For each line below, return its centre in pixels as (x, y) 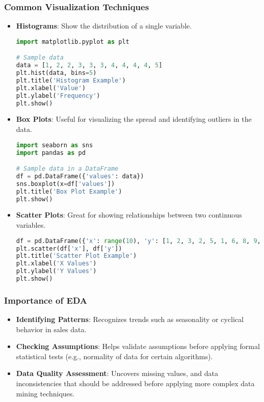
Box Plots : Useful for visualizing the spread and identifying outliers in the (134, 119)
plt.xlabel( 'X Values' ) (56, 264)
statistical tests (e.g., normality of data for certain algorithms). (114, 356)
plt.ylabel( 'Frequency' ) (58, 96)
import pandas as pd (51, 153)
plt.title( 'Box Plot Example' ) (69, 191)
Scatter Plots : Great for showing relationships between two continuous (129, 215)
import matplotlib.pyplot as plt (73, 42)
